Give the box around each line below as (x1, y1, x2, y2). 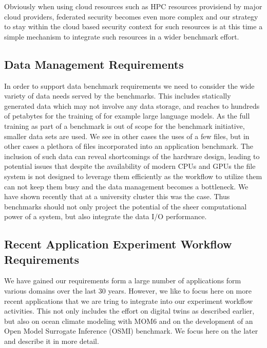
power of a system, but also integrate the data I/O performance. (4, 211, 207, 222)
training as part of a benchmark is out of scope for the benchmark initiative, (4, 120, 245, 131)
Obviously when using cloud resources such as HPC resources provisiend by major (4, 1, 262, 11)
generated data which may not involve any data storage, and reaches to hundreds (4, 100, 260, 111)
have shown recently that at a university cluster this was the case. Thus (4, 191, 230, 202)
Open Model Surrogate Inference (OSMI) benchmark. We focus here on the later (4, 325, 258, 336)
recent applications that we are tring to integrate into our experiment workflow (4, 295, 253, 306)
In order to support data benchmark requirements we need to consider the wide (4, 80, 255, 91)
